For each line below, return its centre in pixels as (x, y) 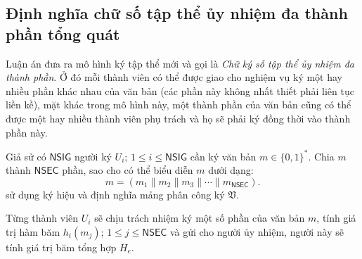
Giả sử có (26, 156)
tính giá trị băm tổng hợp (61, 247)
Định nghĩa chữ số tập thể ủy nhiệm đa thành (177, 13)
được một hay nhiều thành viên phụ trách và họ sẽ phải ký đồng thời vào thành (178, 118)
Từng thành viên (42, 218)
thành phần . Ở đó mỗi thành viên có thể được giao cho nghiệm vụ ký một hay (174, 77)
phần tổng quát (63, 33)
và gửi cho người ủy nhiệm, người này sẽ (257, 232)
